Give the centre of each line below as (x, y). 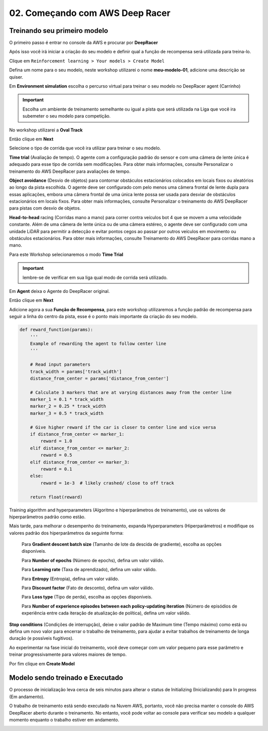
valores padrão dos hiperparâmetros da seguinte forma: (67, 533)
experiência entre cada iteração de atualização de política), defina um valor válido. (106, 613)
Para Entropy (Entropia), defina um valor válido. (70, 579)
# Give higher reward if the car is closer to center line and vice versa (123, 427)
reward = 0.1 (56, 469)
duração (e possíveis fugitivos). (41, 638)
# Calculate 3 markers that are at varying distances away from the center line (131, 392)
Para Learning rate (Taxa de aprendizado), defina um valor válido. (89, 570)
